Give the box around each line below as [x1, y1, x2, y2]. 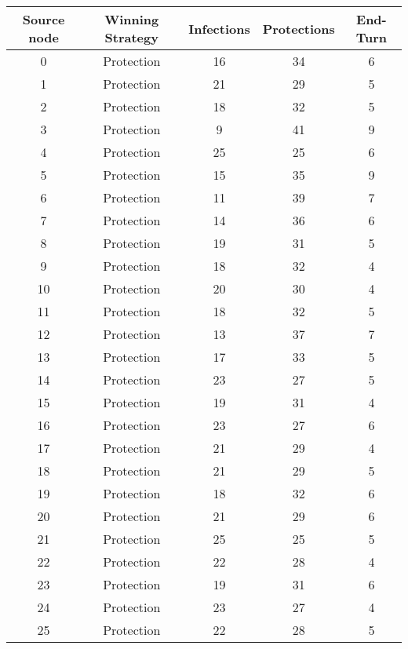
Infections [188, 19, 250, 38]
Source [22, 10, 65, 28]
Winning [104, 10, 159, 28]
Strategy [104, 28, 158, 46]
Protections [262, 19, 335, 38]
